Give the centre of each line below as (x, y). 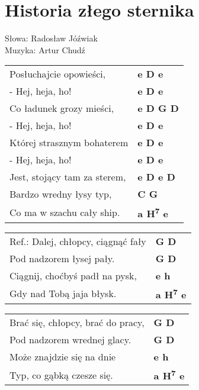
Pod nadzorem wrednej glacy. (70, 339)
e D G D (158, 108)
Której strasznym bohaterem (69, 143)
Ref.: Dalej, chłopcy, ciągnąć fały (78, 241)
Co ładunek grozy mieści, (62, 108)
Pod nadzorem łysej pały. (62, 258)
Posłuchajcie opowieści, (58, 74)
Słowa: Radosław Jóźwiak (51, 38)
